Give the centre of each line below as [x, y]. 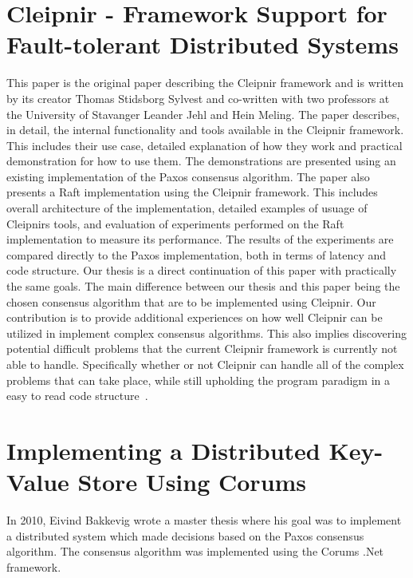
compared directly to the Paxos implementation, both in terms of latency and [197, 254]
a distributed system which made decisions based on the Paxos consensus [185, 535]
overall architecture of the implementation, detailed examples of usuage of [187, 208]
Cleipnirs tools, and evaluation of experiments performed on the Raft [175, 223]
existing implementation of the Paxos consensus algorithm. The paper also [188, 176]
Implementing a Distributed [163, 450]
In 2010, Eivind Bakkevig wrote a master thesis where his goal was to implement [204, 520]
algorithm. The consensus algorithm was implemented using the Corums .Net [195, 551]
